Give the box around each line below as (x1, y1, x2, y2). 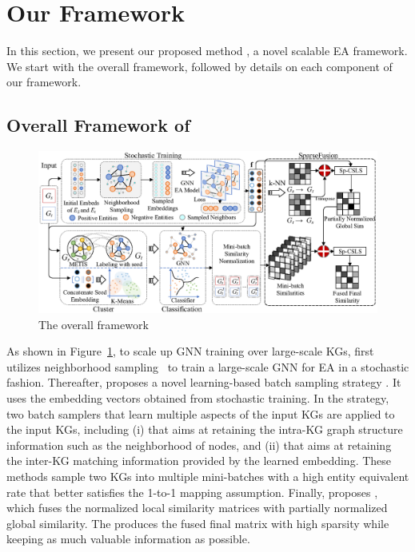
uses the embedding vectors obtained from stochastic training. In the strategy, (6, 389, 389, 406)
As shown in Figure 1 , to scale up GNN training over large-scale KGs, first (6, 343, 374, 359)
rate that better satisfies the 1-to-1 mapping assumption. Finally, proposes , (6, 483, 378, 500)
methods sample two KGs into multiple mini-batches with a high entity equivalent (6, 467, 409, 484)
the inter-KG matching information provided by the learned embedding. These (6, 452, 392, 469)
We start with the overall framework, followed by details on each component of (6, 58, 393, 74)
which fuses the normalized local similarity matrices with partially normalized (6, 499, 388, 516)
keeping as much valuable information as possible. (6, 530, 250, 547)
